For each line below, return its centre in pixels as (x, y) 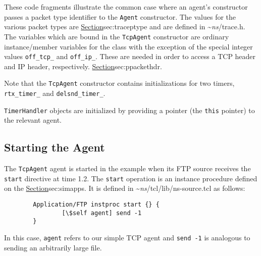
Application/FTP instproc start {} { (96, 205)
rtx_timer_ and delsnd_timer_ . (55, 93)
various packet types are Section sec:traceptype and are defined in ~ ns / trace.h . (125, 27)
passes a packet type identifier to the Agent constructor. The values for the (120, 16)
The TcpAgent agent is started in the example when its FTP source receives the (127, 168)
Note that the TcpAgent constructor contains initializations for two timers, (119, 83)
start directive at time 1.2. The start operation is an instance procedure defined (131, 178)
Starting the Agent (55, 147)
